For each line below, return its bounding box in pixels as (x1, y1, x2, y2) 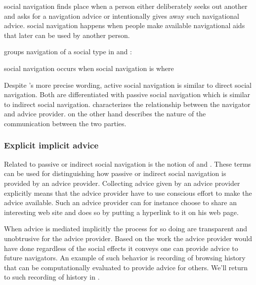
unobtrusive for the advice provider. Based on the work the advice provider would (4, 233, 252, 243)
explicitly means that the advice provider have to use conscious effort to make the (4, 187, 252, 198)
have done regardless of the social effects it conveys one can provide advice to (4, 243, 238, 253)
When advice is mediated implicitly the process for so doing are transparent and (4, 223, 248, 234)
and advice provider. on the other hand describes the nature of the (4, 108, 206, 119)
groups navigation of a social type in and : (4, 46, 132, 57)
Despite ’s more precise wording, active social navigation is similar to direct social (4, 79, 252, 90)
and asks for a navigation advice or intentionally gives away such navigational (4, 10, 240, 21)
